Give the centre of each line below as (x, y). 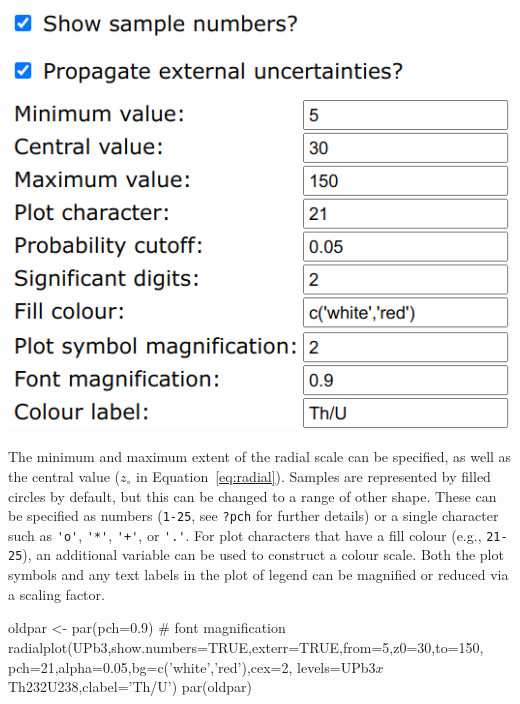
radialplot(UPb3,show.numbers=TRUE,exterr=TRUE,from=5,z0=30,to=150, (246, 646)
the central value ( (64, 475)
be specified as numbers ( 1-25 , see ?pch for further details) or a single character (253, 515)
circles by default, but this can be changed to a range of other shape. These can (252, 495)
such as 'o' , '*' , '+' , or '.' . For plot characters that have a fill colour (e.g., (245, 534)
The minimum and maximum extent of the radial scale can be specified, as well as (260, 456)
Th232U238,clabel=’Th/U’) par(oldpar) (130, 686)
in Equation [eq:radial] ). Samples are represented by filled (313, 475)
